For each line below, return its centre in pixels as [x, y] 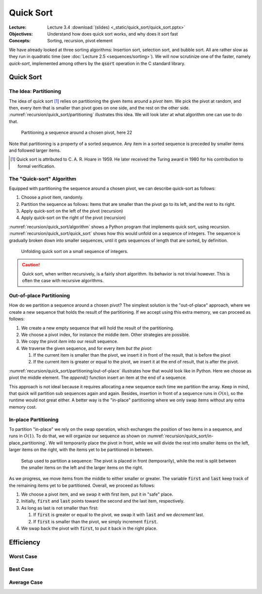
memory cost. [23, 407]
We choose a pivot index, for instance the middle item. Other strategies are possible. [106, 334]
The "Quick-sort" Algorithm [43, 179]
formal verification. [37, 166]
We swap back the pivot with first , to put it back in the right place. [89, 528]
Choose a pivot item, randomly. [52, 198]
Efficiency [25, 542]
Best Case [21, 569]
